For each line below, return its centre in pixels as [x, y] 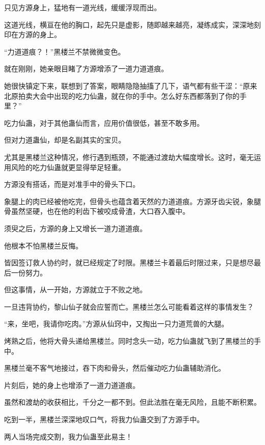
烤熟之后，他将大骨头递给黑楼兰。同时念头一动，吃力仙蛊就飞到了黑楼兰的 [129, 341]
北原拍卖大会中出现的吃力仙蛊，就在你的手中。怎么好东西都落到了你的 [122, 95]
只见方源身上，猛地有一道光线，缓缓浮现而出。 [83, 7]
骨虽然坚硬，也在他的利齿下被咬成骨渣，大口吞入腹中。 [97, 211]
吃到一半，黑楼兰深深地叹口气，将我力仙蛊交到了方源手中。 [104, 419]
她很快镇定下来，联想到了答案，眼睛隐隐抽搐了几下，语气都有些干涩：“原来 [131, 85]
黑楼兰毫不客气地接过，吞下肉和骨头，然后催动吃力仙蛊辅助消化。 [115, 368]
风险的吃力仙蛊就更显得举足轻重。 [68, 167]
